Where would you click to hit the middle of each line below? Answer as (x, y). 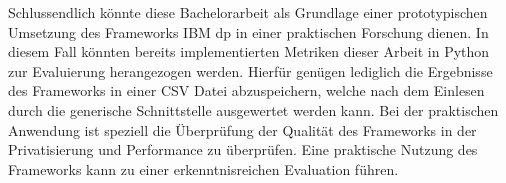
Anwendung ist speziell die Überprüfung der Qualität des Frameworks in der (242, 129)
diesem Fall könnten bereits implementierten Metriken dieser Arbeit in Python (249, 51)
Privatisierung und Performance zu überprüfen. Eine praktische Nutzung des (243, 149)
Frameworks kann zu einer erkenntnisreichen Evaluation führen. (203, 168)
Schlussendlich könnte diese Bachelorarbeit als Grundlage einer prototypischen (248, 12)
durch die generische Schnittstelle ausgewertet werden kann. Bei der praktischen (253, 109)
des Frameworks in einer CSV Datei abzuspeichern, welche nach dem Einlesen (246, 90)
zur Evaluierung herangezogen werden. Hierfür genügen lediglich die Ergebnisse (250, 70)
